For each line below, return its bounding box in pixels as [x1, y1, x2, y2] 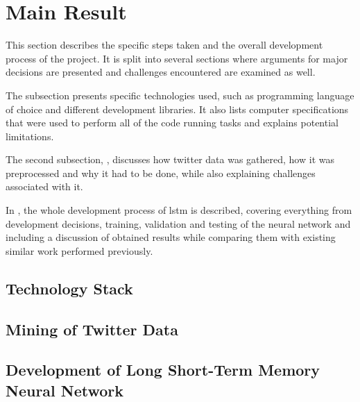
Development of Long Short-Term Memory [6, 359, 320, 380]
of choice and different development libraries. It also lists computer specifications [6, 101, 349, 116]
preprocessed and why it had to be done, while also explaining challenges [6, 165, 316, 180]
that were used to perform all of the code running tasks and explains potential [6, 115, 338, 130]
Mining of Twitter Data [6, 318, 178, 340]
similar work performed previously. [6, 243, 153, 258]
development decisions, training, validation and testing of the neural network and [6, 216, 351, 231]
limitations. [6, 128, 54, 143]
